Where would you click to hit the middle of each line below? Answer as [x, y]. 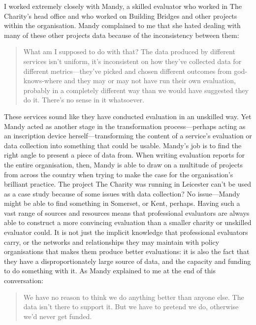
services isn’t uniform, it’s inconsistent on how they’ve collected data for [132, 61]
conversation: [24, 280]
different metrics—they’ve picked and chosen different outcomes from [128, 71]
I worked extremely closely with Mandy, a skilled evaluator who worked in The [123, 6]
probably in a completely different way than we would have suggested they [136, 90]
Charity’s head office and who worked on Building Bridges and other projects [121, 16]
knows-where [43, 81]
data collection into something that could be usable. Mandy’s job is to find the [123, 145]
